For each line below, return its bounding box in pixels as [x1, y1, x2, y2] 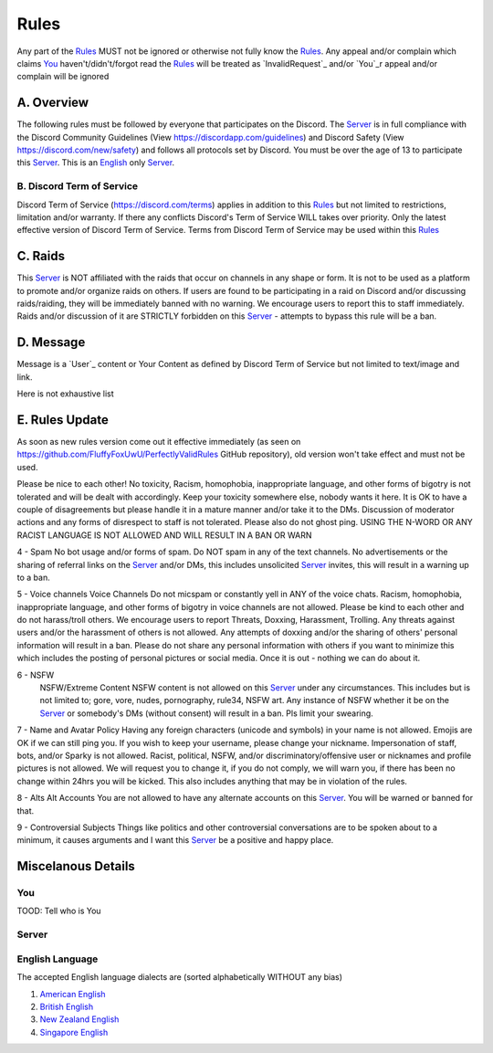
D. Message [16, 334, 86, 351]
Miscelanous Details [16, 858, 136, 874]
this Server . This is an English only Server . [16, 157, 175, 168]
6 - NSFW [16, 669, 55, 680]
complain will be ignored [16, 71, 110, 82]
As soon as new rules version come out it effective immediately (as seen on [16, 437, 301, 447]
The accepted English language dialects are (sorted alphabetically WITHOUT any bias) [16, 972, 342, 983]
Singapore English [39, 1027, 109, 1037]
